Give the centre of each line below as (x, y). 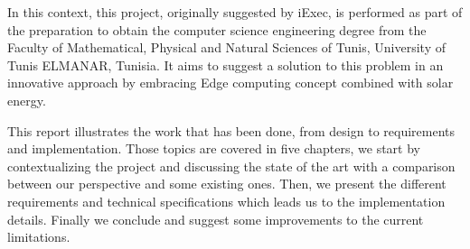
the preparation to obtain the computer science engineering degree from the (217, 29)
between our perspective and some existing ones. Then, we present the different (227, 184)
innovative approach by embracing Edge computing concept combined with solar (230, 83)
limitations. (39, 237)
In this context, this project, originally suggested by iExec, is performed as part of (235, 12)
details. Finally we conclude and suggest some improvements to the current (216, 219)
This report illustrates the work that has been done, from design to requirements (231, 130)
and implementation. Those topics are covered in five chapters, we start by (214, 148)
